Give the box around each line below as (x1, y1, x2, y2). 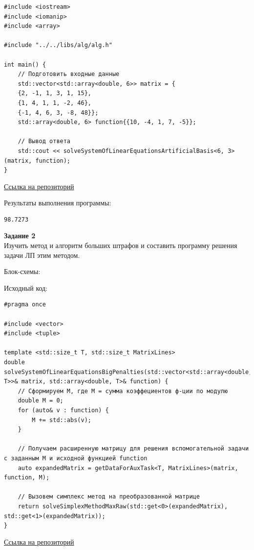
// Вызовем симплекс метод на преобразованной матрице (18, 493, 200, 500)
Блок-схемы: (4, 266, 41, 276)
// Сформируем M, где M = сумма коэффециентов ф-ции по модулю (18, 387, 228, 395)
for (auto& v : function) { (18, 406, 109, 414)
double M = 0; (18, 397, 63, 404)
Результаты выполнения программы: (4, 198, 111, 208)
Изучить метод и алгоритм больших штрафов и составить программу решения (4, 240, 237, 250)
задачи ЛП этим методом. (4, 250, 80, 260)
